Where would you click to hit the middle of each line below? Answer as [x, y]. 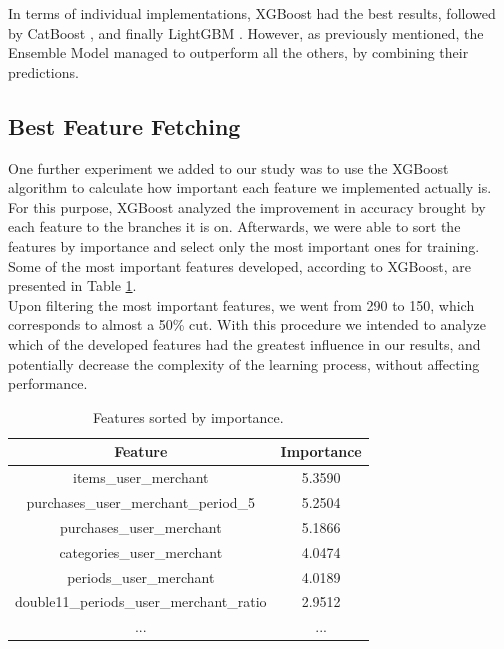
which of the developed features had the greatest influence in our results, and [244, 343]
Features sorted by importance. [188, 416]
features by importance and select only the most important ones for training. [244, 245]
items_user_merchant [141, 477]
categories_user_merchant [141, 551]
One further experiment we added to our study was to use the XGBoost [228, 167]
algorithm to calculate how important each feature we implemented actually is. [250, 187]
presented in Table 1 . [72, 285]
